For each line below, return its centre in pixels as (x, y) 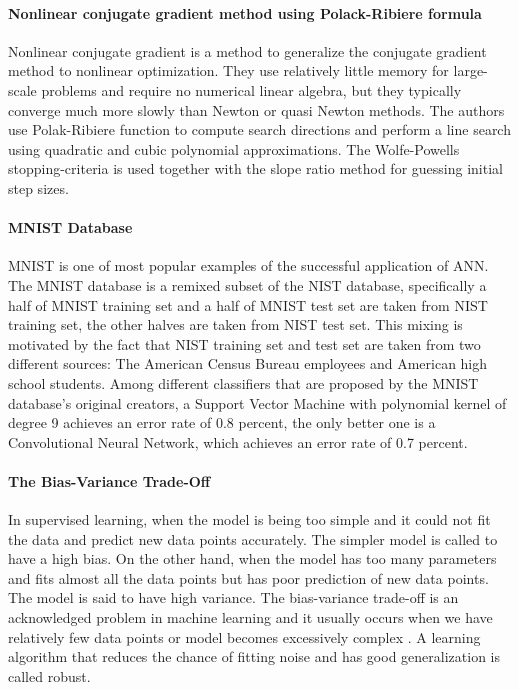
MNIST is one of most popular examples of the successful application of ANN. (248, 265)
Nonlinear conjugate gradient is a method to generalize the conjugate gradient (247, 50)
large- (470, 70)
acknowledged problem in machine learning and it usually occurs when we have (250, 617)
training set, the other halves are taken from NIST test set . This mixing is (235, 324)
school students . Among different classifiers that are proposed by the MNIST (243, 382)
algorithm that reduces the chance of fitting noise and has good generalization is (254, 656)
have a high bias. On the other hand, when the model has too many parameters (252, 558)
